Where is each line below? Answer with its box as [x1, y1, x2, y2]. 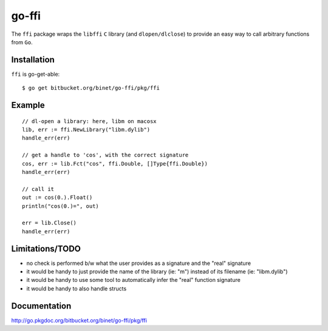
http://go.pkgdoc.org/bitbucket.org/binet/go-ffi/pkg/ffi [11, 316, 147, 324]
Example [11, 100, 45, 110]
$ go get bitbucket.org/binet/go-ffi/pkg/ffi [22, 85, 160, 92]
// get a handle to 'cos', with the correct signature [22, 152, 189, 159]
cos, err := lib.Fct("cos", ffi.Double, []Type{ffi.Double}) [22, 160, 208, 167]
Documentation [11, 301, 72, 311]
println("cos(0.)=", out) [22, 202, 100, 209]
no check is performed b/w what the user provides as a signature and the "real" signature [26, 259, 251, 267]
